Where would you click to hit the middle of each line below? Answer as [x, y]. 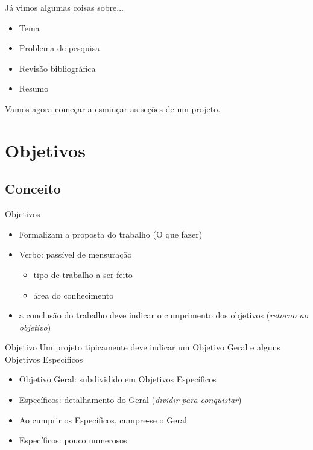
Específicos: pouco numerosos [73, 440]
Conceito [33, 189]
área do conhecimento [74, 295]
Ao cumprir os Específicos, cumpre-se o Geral [103, 420]
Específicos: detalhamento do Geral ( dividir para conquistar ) [130, 400]
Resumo [34, 88]
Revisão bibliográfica [57, 68]
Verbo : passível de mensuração [75, 254]
